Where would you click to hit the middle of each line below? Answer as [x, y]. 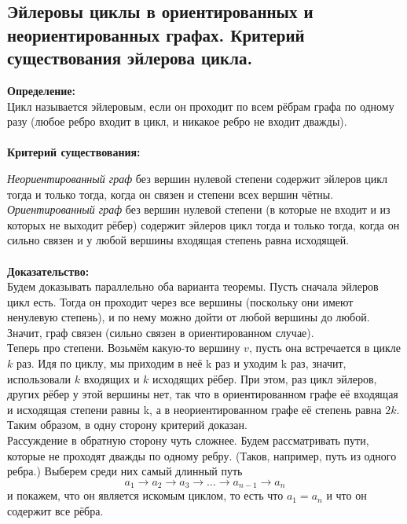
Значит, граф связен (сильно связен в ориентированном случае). [161, 332]
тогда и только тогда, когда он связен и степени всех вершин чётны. [170, 194]
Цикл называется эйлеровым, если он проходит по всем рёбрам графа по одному [201, 106]
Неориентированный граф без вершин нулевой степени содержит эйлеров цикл [198, 178]
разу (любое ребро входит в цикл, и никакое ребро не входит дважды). [177, 121]
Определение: [41, 90]
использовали [39, 378]
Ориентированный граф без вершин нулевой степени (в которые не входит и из [199, 209]
